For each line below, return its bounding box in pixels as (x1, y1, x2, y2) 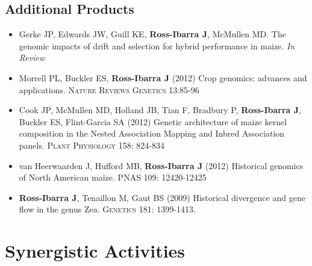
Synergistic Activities (5, 238, 186, 263)
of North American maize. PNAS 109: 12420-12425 (19, 171, 207, 184)
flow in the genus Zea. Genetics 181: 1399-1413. (19, 203, 196, 215)
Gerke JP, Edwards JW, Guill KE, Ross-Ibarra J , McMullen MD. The (19, 28, 286, 40)
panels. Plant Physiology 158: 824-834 (19, 138, 164, 151)
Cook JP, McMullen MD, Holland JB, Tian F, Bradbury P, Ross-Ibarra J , (19, 104, 301, 116)
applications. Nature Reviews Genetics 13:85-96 (19, 83, 199, 96)
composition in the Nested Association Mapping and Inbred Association (19, 127, 285, 140)
